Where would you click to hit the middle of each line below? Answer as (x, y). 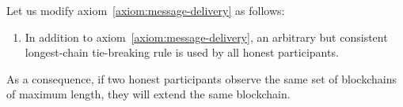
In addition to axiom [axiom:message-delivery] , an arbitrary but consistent (206, 37)
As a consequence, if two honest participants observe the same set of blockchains (201, 78)
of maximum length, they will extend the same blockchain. (148, 94)
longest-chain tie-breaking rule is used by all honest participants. (182, 52)
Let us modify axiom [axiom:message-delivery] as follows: (146, 10)
